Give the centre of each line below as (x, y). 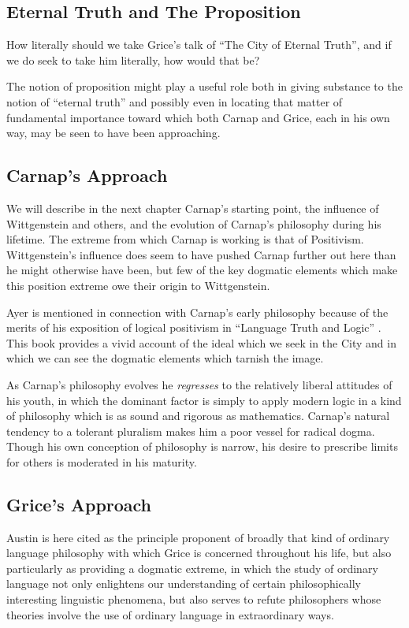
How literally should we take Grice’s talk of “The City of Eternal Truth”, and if (199, 45)
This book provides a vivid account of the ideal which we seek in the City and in (201, 342)
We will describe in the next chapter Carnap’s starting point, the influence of (193, 208)
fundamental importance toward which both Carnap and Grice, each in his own (198, 117)
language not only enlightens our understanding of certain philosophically (184, 583)
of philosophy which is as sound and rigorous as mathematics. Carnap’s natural (198, 416)
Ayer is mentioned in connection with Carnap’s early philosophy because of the (197, 312)
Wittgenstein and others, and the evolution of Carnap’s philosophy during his (194, 223)
